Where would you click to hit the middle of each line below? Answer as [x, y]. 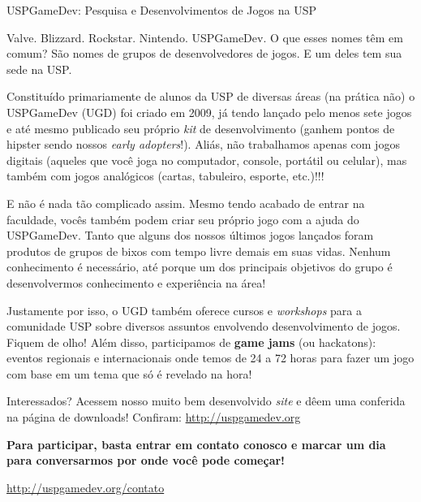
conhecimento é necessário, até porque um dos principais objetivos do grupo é [200, 267]
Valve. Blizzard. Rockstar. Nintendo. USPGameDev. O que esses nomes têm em [205, 37]
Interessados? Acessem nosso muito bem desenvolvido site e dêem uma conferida [206, 401]
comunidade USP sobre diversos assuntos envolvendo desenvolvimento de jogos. [204, 326]
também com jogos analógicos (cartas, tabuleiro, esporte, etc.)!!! [165, 176]
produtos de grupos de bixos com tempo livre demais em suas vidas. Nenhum [199, 251]
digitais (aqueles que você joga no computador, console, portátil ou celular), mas [207, 160]
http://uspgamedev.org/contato [86, 487]
